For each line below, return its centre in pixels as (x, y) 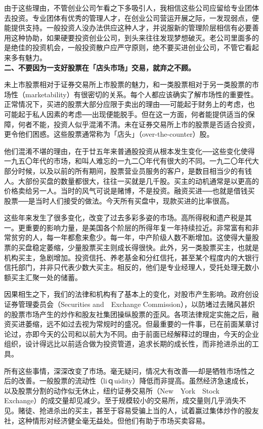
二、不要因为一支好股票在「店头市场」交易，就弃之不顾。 (100, 67)
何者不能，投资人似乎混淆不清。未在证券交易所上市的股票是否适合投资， (138, 124)
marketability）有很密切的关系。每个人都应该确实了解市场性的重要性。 (141, 94)
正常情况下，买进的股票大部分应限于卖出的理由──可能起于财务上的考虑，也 (129, 104)
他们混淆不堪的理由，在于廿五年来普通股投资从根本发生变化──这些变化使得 (129, 151)
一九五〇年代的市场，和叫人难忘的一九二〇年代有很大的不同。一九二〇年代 (128, 161)
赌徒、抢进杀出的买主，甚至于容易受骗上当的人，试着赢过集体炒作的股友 (138, 410)
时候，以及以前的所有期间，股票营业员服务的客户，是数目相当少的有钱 (135, 170)
